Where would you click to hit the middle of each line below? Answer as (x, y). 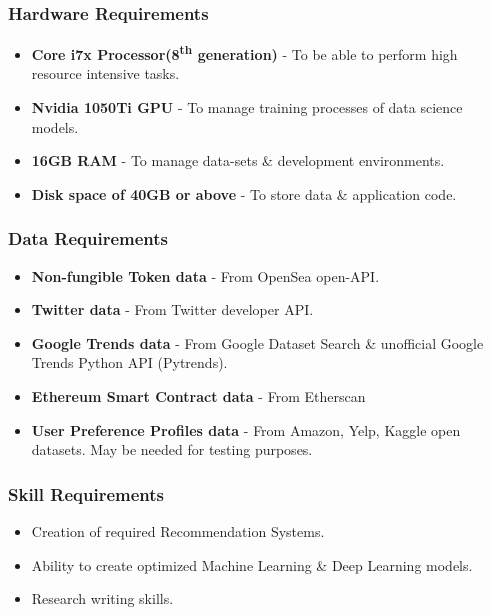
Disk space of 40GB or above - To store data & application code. (244, 193)
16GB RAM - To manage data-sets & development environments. (238, 160)
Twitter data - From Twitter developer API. (172, 309)
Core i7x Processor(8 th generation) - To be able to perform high (244, 52)
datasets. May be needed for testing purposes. (172, 449)
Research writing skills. (102, 598)
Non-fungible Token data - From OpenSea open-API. (205, 275)
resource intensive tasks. (105, 73)
